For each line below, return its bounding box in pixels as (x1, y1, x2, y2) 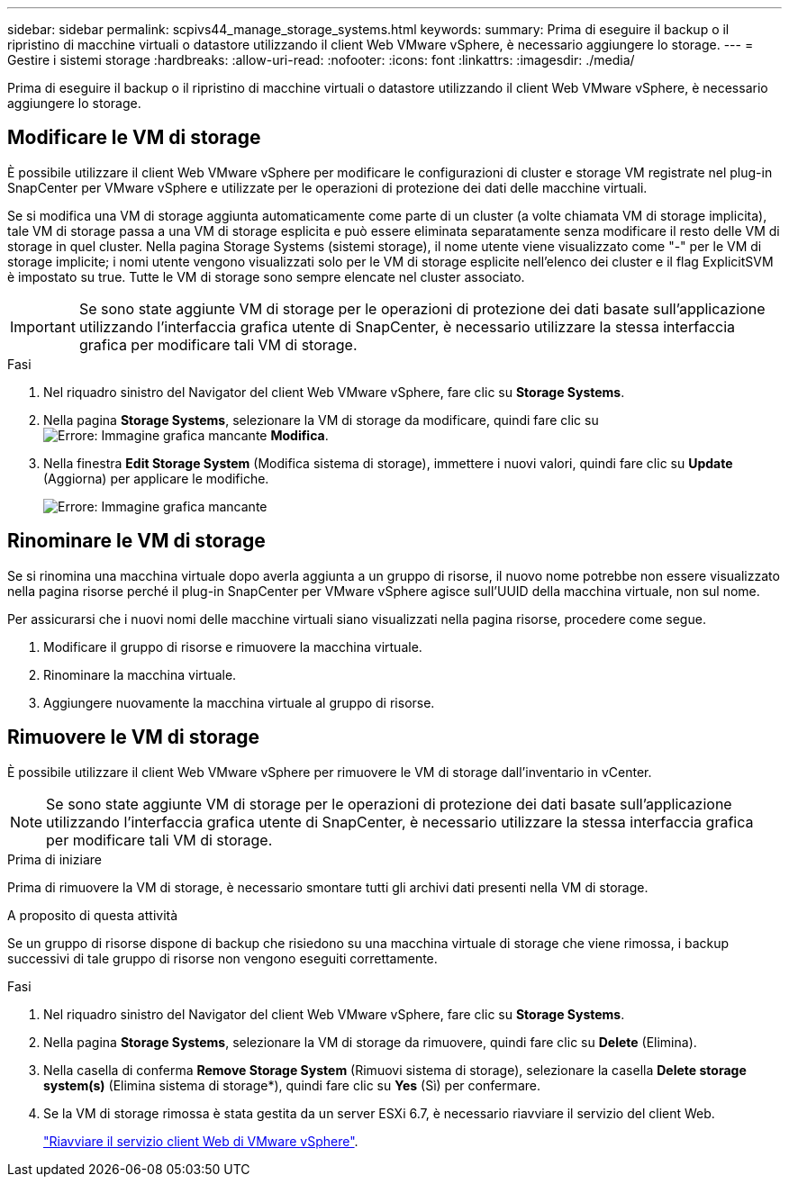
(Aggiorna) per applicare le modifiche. (43, 470, 269, 486)
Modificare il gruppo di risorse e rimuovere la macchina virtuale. (43, 638, 422, 655)
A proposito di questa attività (7, 907, 178, 923)
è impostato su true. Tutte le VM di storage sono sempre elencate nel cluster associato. (7, 268, 525, 285)
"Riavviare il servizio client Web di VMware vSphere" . (43, 1133, 358, 1149)
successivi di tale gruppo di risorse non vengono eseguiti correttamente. (7, 950, 438, 966)
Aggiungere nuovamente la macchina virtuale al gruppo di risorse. (43, 694, 435, 710)
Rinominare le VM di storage (7, 529, 266, 553)
